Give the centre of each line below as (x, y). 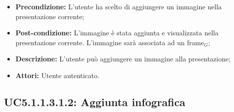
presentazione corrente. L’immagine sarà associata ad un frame (110, 42)
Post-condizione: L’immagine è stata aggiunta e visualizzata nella (117, 33)
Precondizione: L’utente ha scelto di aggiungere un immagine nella (118, 6)
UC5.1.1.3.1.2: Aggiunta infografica (95, 101)
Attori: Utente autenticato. (57, 75)
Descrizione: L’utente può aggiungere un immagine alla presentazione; (123, 59)
